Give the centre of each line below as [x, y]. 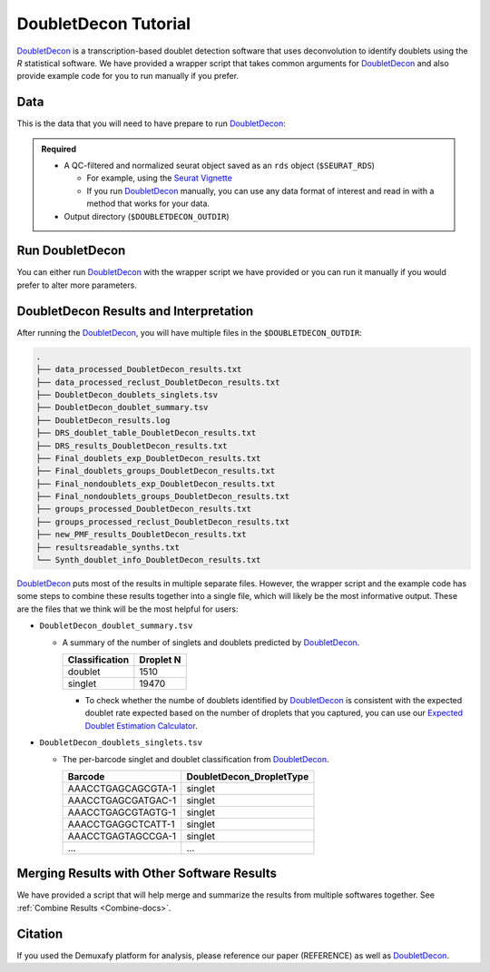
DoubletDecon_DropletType [248, 776]
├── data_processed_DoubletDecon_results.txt [139, 369]
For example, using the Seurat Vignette [160, 178]
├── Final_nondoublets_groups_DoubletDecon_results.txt [163, 496]
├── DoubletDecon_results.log [103, 420]
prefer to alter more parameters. [77, 285]
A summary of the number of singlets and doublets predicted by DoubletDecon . [211, 642]
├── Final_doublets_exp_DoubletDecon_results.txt [148, 458]
